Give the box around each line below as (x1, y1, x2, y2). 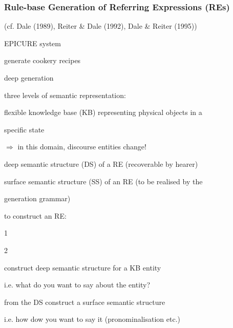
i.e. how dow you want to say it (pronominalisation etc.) (4, 314, 180, 324)
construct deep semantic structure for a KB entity (4, 262, 161, 273)
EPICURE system (4, 37, 61, 48)
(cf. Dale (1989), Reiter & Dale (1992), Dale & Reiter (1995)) (4, 21, 197, 31)
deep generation (4, 72, 54, 83)
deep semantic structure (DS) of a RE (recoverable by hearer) (4, 158, 198, 169)
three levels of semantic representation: (4, 89, 126, 100)
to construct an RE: (4, 210, 67, 221)
